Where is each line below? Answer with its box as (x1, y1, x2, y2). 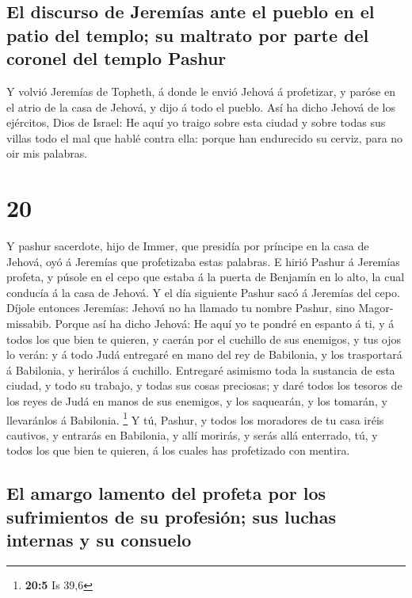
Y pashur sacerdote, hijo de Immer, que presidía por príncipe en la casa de (6, 238, 369, 254)
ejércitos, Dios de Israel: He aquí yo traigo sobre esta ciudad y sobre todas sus (6, 114, 386, 131)
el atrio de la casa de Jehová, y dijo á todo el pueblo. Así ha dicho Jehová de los (6, 98, 396, 115)
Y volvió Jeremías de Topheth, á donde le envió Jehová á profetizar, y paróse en (6, 82, 396, 99)
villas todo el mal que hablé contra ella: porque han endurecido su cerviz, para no (6, 129, 403, 146)
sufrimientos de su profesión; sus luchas (6, 504, 336, 528)
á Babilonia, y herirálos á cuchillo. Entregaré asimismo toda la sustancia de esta (6, 361, 395, 378)
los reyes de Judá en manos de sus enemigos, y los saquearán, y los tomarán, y (6, 393, 387, 409)
